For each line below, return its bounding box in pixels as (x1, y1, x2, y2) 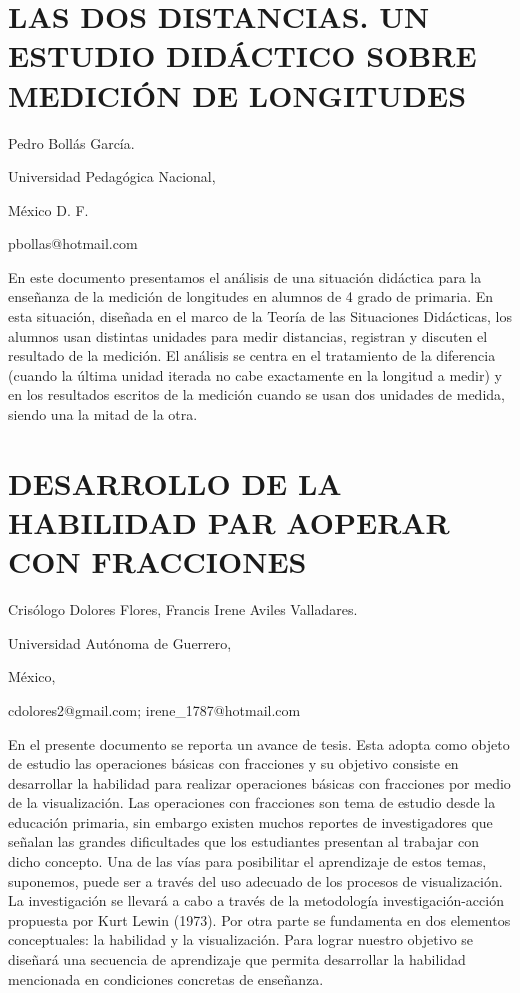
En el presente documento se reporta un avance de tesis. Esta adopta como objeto (8, 733, 510, 754)
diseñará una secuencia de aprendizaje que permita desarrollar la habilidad (8, 949, 466, 970)
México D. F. (8, 199, 89, 220)
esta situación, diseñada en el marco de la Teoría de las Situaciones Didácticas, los (8, 306, 512, 327)
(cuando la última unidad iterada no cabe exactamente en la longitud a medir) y (8, 364, 502, 385)
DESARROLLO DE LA (8, 462, 342, 503)
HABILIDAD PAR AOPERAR (8, 502, 450, 542)
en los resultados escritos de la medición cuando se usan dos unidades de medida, (8, 384, 505, 405)
